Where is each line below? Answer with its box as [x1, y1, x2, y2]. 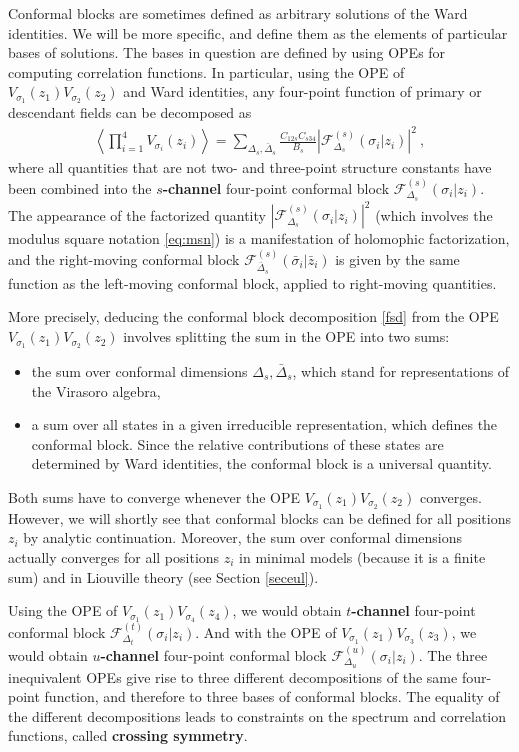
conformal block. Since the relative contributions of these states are [31, 433, 444, 454]
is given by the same [335, 248, 460, 269]
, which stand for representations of [292, 360, 510, 381]
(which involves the [375, 204, 493, 225]
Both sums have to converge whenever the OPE [8, 486, 301, 507]
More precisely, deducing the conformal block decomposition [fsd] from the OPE [8, 306, 499, 327]
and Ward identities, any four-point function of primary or [123, 81, 482, 102]
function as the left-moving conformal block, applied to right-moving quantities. [8, 272, 497, 293]
